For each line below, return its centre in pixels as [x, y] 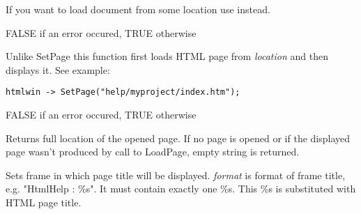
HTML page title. [44, 202]
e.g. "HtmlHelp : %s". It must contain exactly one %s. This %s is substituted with [181, 189]
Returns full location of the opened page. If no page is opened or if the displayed [178, 138]
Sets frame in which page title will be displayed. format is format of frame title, [176, 175]
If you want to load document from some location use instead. [138, 9]
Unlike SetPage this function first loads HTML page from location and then [167, 56]
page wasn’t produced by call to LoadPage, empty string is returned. [153, 152]
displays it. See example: [58, 69]
